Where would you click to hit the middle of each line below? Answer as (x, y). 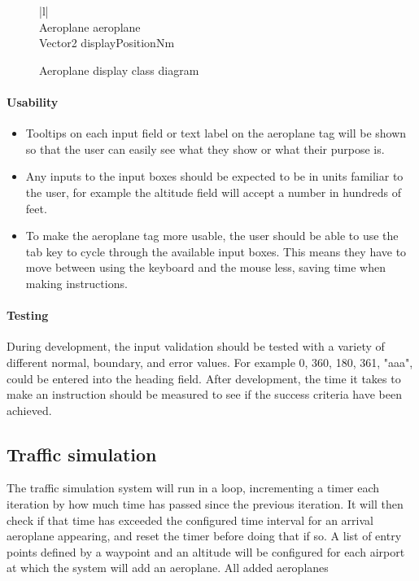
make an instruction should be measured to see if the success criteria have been (204, 394)
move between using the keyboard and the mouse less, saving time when (205, 267)
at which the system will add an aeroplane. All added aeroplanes (168, 568)
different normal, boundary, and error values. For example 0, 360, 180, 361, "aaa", (210, 362)
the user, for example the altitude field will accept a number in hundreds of (213, 192)
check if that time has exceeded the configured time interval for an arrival (190, 520)
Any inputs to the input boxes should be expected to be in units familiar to (214, 176)
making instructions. (76, 283)
